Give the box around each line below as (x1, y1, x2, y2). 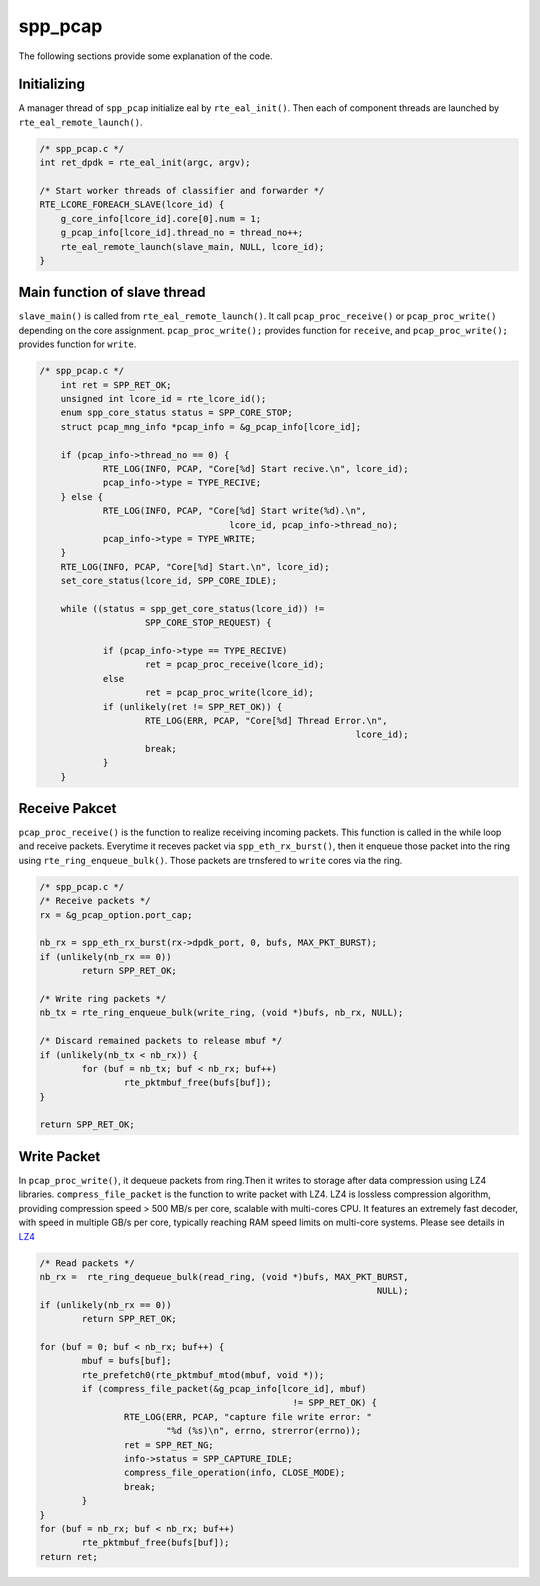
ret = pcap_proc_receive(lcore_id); (145, 659, 325, 670)
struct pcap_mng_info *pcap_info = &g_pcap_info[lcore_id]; (60, 421, 362, 432)
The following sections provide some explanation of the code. (18, 50, 274, 62)
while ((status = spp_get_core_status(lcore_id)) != (60, 603, 325, 614)
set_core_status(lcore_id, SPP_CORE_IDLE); (60, 575, 277, 587)
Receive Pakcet (18, 800, 117, 817)
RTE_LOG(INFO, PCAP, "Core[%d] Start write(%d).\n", (102, 505, 367, 517)
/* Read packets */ (39, 1257, 135, 1269)
